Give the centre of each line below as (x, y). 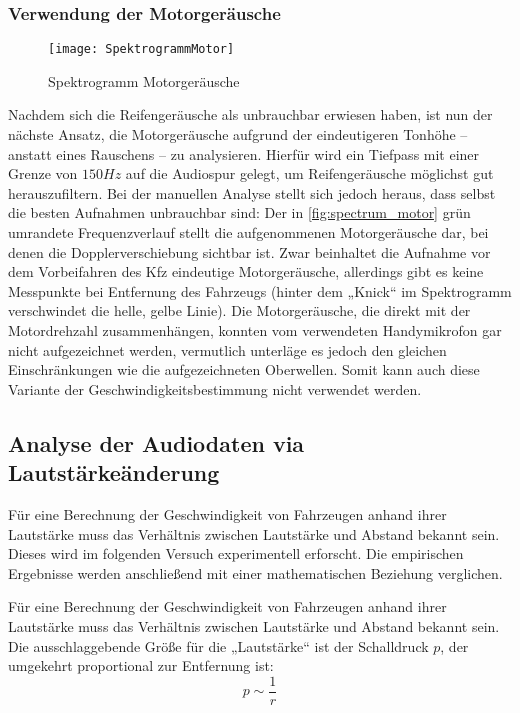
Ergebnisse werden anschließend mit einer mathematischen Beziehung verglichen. (255, 572)
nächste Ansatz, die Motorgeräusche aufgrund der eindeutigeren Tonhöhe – (238, 134)
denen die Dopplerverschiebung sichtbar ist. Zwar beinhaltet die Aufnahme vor (249, 251)
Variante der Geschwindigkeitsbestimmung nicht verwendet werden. (215, 388)
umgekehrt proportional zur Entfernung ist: (141, 665)
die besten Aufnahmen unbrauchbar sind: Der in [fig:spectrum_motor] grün (239, 212)
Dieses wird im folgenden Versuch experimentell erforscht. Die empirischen (236, 553)
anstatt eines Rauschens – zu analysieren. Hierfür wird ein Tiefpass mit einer (244, 153)
